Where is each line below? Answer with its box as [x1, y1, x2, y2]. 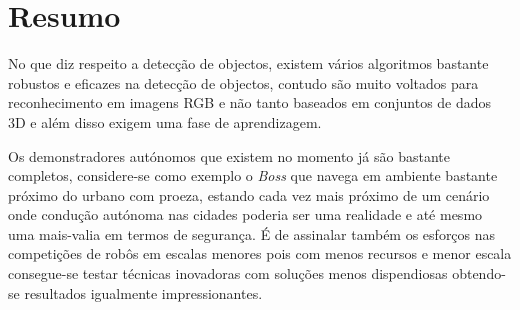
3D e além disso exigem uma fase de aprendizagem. [8, 111, 322, 132]
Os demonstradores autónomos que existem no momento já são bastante [8, 145, 450, 166]
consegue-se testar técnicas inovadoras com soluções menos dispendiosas [8, 263, 448, 284]
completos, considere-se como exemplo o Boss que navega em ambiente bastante [8, 165, 498, 186]
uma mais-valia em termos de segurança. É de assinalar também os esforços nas [8, 223, 496, 244]
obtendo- [452, 263, 506, 284]
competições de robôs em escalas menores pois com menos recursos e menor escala [8, 243, 512, 264]
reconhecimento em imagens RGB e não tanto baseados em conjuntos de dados [8, 92, 492, 113]
